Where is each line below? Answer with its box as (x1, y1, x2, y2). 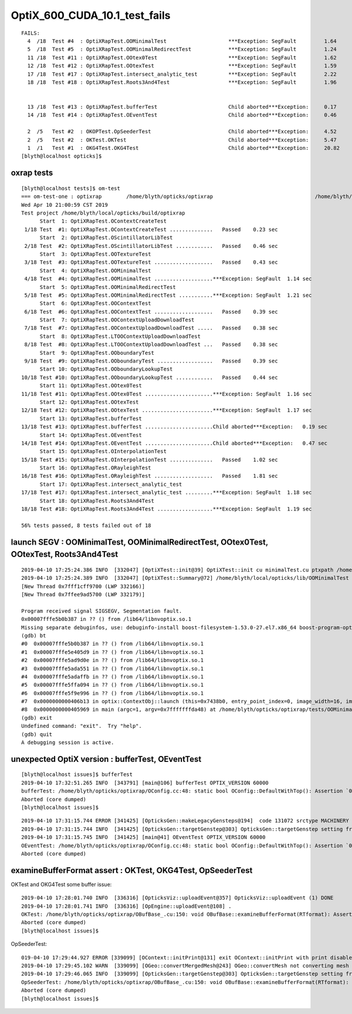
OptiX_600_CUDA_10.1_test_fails (11, 9, 171, 22)
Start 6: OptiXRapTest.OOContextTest (39, 300, 152, 307)
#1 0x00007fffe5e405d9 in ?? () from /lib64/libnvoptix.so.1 (21, 649, 204, 655)
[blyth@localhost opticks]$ (21, 153, 102, 160)
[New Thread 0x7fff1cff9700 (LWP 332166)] (21, 583, 145, 590)
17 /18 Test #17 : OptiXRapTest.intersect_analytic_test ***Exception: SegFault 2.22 (27, 70, 337, 78)
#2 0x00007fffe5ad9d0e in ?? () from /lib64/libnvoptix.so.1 (21, 657, 204, 664)
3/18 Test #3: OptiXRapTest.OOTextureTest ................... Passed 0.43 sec (24, 259, 278, 266)
